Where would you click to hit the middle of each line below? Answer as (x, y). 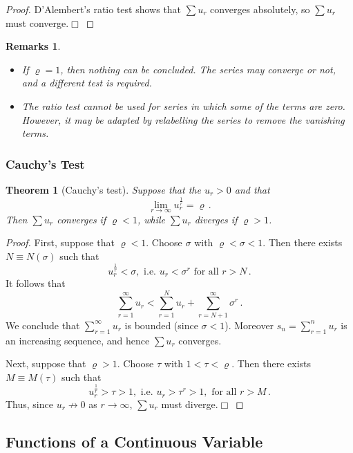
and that (252, 189)
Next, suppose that (46, 363)
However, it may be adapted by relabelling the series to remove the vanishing (183, 119)
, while (151, 219)
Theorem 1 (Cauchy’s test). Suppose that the (103, 189)
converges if (82, 219)
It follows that (36, 283)
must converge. (37, 22)
